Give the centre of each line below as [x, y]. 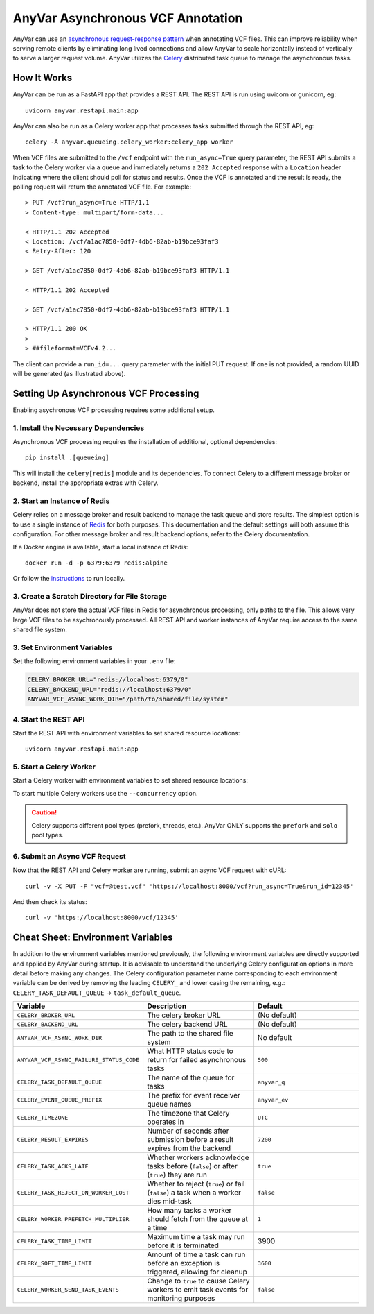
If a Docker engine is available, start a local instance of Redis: [100, 547]
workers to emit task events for [197, 1290]
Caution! [44, 812]
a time [157, 1228]
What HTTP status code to [190, 1051]
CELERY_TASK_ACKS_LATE [53, 1166]
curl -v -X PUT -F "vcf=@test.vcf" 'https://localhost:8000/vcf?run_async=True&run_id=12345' [189, 886]
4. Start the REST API [49, 719]
